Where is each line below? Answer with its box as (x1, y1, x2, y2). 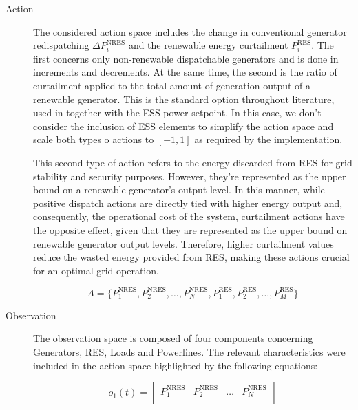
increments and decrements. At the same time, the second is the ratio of (33, 65, 337, 79)
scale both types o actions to (33, 132, 154, 147)
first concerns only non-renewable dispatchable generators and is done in (33, 51, 339, 65)
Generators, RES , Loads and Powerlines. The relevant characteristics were (33, 344, 346, 358)
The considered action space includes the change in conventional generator (33, 24, 347, 39)
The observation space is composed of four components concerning (33, 331, 313, 345)
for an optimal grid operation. (33, 263, 159, 277)
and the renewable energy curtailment (128, 38, 288, 52)
